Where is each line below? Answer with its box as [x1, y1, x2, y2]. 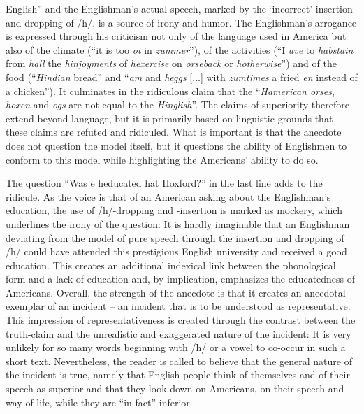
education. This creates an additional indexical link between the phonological [6, 257, 336, 272]
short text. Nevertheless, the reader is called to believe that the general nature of [6, 353, 352, 368]
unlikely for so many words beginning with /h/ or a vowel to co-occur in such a [6, 340, 346, 355]
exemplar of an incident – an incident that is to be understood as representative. [6, 299, 351, 313]
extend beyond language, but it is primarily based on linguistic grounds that [6, 110, 333, 125]
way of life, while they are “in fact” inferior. [6, 394, 193, 409]
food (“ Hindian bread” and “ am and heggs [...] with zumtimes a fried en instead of [6, 69, 358, 84]
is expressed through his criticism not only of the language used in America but [6, 29, 347, 43]
